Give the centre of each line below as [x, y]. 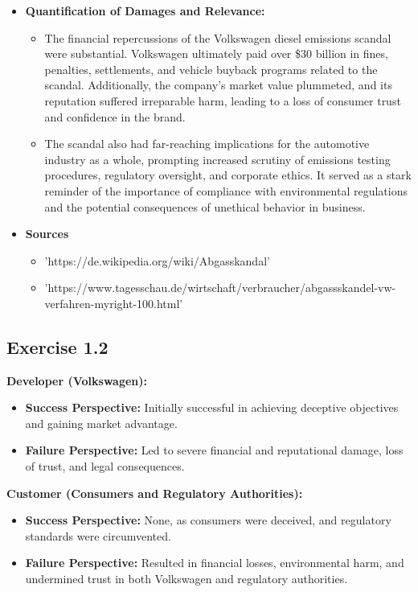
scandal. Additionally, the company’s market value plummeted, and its [218, 85]
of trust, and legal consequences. [105, 466]
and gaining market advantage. [101, 423]
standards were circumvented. [98, 535]
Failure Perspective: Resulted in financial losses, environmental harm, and [215, 563]
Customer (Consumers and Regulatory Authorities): [155, 493]
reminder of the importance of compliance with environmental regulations [226, 190]
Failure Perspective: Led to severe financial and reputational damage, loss [214, 450]
